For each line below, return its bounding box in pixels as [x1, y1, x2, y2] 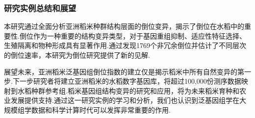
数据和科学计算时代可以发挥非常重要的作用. [31, 104, 171, 115]
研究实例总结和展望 [4, 1, 76, 14]
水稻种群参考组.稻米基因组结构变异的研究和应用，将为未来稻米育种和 [17, 85, 239, 95]
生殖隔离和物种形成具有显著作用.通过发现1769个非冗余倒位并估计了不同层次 [4, 40, 246, 50]
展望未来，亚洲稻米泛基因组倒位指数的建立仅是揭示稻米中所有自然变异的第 [4, 66, 244, 76]
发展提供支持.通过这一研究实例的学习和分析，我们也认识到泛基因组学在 [10, 95, 239, 105]
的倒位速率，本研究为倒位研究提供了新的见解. [4, 50, 150, 60]
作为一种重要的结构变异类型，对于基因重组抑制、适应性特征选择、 [33, 30, 246, 41]
